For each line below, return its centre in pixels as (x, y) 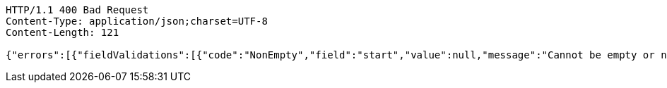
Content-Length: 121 (63, 32)
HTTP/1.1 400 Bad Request (77, 10)
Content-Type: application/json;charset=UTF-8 (137, 21)
